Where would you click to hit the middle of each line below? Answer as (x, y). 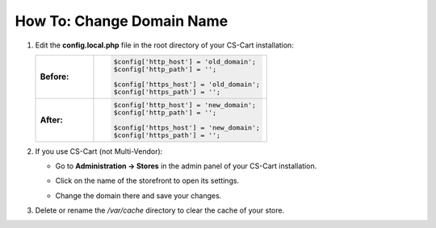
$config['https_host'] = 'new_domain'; (187, 128)
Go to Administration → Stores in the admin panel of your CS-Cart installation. (186, 166)
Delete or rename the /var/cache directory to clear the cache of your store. (160, 210)
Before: (55, 77)
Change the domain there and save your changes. (138, 195)
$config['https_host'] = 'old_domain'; (187, 84)
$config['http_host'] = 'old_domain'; (184, 62)
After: (52, 120)
